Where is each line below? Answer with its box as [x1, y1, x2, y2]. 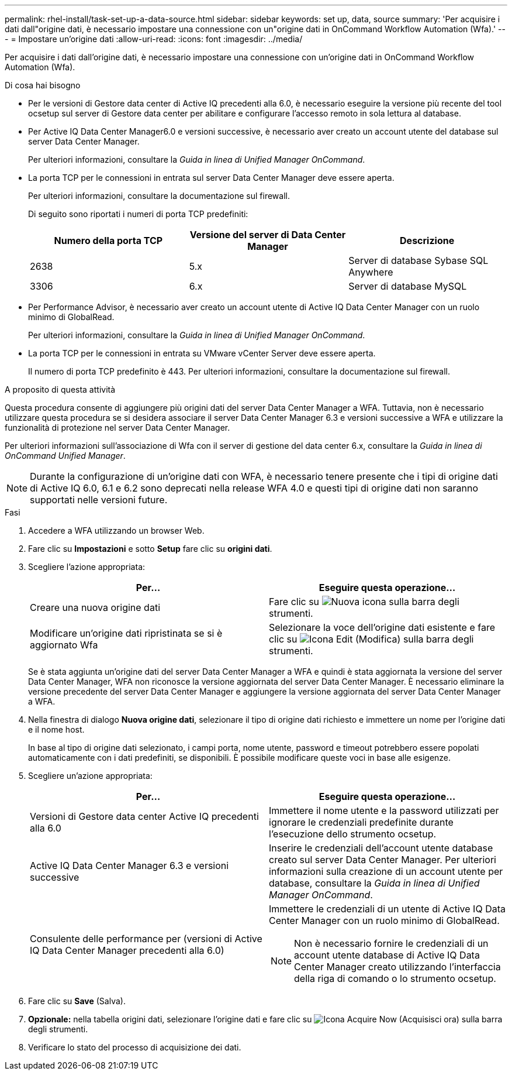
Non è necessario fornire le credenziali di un [294, 937, 489, 949]
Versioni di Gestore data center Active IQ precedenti [30, 810, 259, 822]
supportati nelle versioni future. [30, 494, 168, 506]
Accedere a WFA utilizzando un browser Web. [28, 526, 205, 535]
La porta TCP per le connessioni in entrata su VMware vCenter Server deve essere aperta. [28, 348, 376, 358]
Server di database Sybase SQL [348, 255, 489, 266]
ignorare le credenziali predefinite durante [269, 816, 454, 828]
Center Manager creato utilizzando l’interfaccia [294, 961, 501, 973]
